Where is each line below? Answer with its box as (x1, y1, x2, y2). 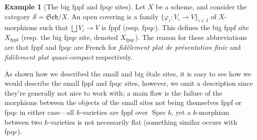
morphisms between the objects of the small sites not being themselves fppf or (4, 97, 242, 107)
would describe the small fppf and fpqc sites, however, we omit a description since (4, 78, 253, 88)
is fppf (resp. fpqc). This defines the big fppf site (102, 22, 249, 33)
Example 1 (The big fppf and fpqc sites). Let (4, 1, 146, 11)
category (4, 11, 30, 21)
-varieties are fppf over (80, 107, 148, 117)
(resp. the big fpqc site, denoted (21, 32, 118, 42)
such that (39, 22, 68, 33)
